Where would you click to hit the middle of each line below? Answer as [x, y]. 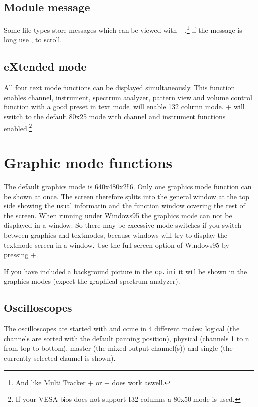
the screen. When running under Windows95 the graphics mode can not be [118, 215]
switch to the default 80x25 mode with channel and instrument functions [115, 117]
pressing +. [21, 254]
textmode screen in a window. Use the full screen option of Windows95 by [117, 245]
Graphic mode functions [88, 162]
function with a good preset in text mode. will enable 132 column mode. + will [124, 107]
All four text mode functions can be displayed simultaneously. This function [120, 87]
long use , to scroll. [33, 40]
